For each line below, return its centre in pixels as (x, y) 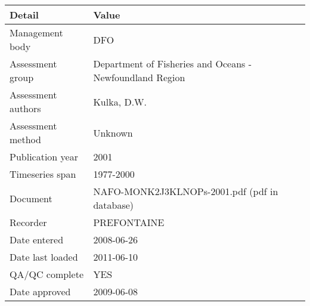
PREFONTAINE (129, 222)
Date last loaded (44, 257)
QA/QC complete (46, 274)
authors (25, 108)
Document (31, 198)
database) (114, 205)
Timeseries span (43, 174)
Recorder (28, 222)
